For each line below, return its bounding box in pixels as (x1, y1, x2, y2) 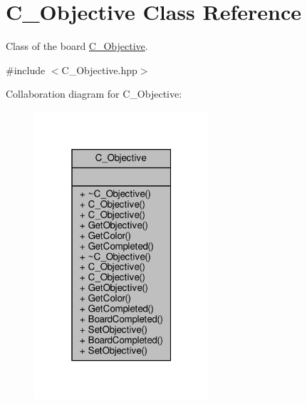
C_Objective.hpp (61, 62, 137, 77)
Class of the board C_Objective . (6, 39, 148, 53)
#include (6, 62, 46, 77)
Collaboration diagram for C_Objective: (6, 86, 182, 101)
